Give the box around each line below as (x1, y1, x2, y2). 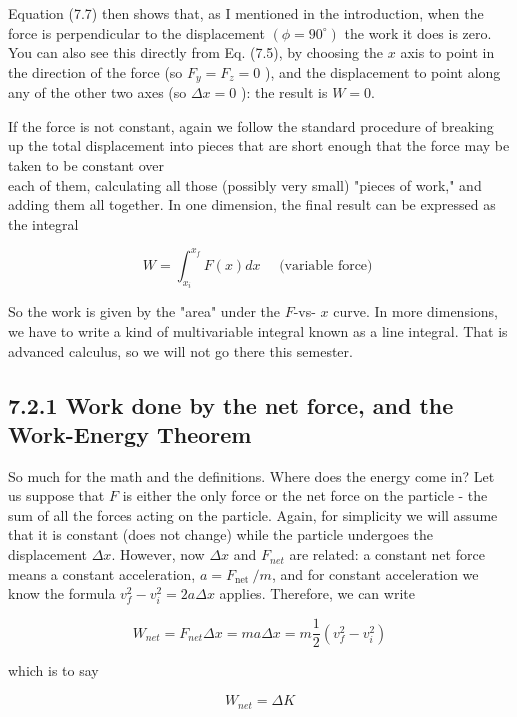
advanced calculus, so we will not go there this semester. (8, 340, 353, 361)
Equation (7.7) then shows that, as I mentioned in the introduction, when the (8, 3, 484, 23)
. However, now (111, 544, 205, 565)
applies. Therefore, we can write (219, 583, 415, 604)
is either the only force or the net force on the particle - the (122, 485, 488, 506)
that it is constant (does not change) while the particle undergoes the (8, 524, 434, 545)
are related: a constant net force (289, 544, 485, 565)
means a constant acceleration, (8, 563, 196, 584)
